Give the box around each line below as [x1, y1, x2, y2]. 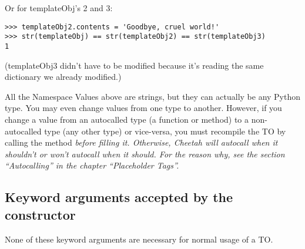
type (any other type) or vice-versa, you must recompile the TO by [44, 124, 286, 137]
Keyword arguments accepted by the [5, 188, 233, 206]
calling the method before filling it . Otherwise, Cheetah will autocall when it [5, 136, 278, 149]
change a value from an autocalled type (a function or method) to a [5, 113, 249, 125]
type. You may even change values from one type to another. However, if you [5, 102, 282, 114]
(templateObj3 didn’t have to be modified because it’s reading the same [5, 59, 264, 71]
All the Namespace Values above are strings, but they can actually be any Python [5, 90, 301, 102]
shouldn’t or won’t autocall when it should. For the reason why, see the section [5, 147, 285, 160]
